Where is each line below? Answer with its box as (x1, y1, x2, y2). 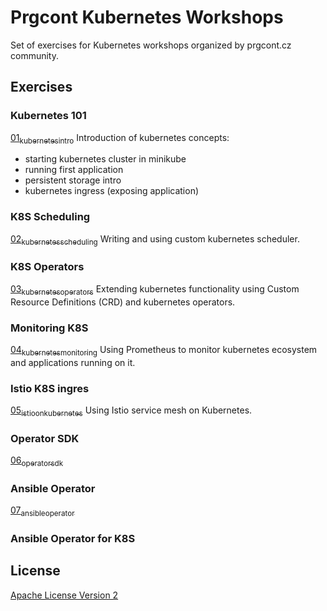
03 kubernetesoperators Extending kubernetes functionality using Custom (10, 282, 300, 297)
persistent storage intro (24, 174, 122, 186)
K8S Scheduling (10, 210, 91, 224)
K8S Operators (10, 260, 85, 274)
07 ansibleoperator (10, 504, 75, 518)
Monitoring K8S (10, 321, 89, 335)
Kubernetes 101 (10, 109, 87, 123)
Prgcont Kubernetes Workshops (10, 6, 284, 29)
